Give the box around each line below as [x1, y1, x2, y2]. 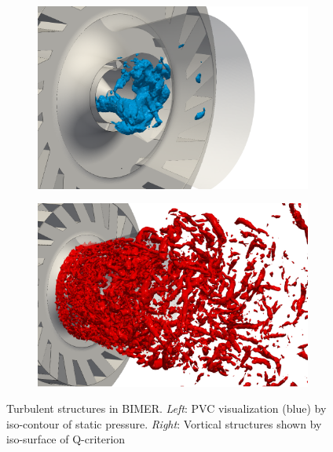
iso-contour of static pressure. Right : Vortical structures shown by [6, 415, 322, 432]
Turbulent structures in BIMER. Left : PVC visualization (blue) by [6, 400, 327, 417]
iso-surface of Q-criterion [6, 431, 126, 447]
